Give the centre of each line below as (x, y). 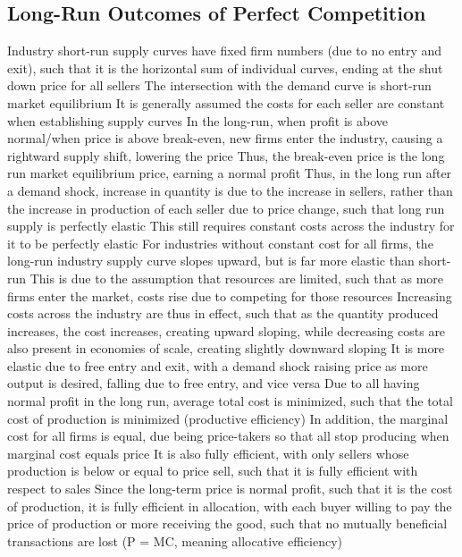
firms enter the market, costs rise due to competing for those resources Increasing (230, 295)
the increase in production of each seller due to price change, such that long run (226, 208)
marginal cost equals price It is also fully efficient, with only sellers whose (208, 453)
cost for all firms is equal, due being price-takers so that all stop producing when (228, 436)
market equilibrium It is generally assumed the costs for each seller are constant (226, 102)
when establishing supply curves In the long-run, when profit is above (197, 120)
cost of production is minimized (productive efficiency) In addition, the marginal (228, 418)
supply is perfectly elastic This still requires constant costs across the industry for (231, 226)
